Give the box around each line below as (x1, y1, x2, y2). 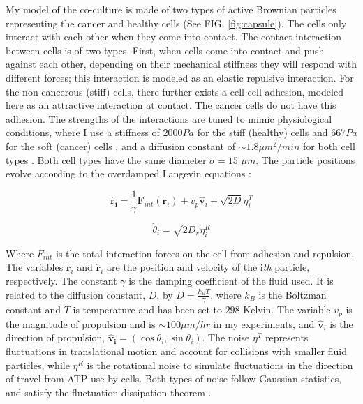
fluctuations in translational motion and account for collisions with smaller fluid (6, 344, 348, 359)
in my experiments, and (213, 316, 315, 331)
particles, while (6, 357, 70, 372)
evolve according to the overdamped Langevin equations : (6, 166, 251, 181)
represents (265, 330, 309, 345)
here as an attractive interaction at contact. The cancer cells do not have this (6, 98, 336, 112)
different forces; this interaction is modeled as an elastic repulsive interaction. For (6, 70, 354, 84)
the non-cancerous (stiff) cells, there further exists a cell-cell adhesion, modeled (6, 84, 343, 98)
